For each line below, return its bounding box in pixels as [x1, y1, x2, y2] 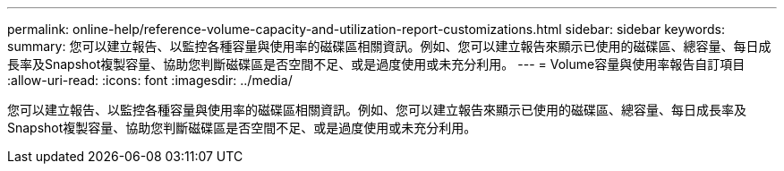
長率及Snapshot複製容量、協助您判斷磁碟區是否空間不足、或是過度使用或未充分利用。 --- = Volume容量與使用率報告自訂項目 [7, 56, 746, 72]
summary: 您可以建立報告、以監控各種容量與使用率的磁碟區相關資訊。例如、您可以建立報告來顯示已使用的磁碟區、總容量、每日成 [7, 38, 771, 54]
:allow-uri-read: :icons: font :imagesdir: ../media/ [7, 73, 293, 88]
